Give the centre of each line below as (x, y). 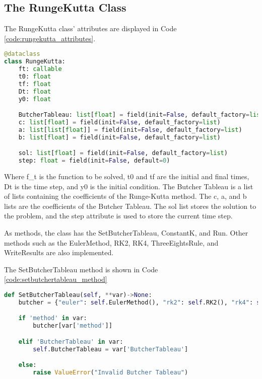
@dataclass (22, 54)
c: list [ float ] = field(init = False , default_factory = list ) (119, 123)
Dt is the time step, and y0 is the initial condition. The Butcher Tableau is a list (129, 186)
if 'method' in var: (53, 318)
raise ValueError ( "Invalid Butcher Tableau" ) (111, 373)
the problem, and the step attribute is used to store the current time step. (118, 216)
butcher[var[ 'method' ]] (73, 326)
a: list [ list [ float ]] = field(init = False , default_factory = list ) (130, 130)
